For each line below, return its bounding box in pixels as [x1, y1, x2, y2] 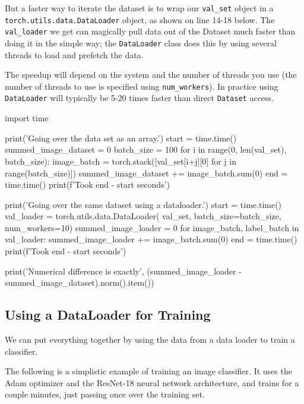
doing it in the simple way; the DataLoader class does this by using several [5, 36, 277, 49]
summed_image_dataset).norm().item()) [5, 276, 154, 289]
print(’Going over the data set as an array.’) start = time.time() [5, 131, 237, 144]
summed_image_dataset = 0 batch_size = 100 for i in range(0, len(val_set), [5, 143, 287, 156]
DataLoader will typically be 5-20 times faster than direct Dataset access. [5, 91, 274, 104]
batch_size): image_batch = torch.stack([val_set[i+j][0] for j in [5, 154, 236, 167]
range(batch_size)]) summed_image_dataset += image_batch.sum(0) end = [5, 166, 288, 179]
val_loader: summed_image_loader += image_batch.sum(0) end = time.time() [5, 233, 297, 245]
